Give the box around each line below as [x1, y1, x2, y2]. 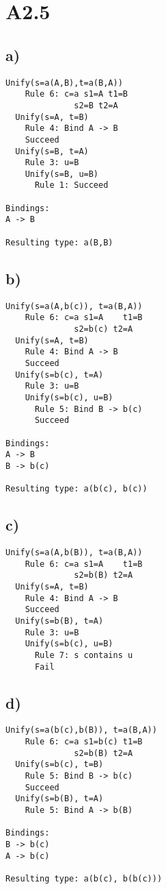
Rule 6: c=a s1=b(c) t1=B [25, 737, 143, 747]
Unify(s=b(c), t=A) [15, 369, 104, 380]
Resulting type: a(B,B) [5, 237, 113, 247]
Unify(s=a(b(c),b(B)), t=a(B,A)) [5, 725, 157, 735]
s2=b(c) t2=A [74, 324, 133, 334]
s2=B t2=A [74, 100, 118, 110]
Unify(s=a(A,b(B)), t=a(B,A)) [5, 547, 143, 557]
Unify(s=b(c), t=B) [15, 759, 104, 770]
